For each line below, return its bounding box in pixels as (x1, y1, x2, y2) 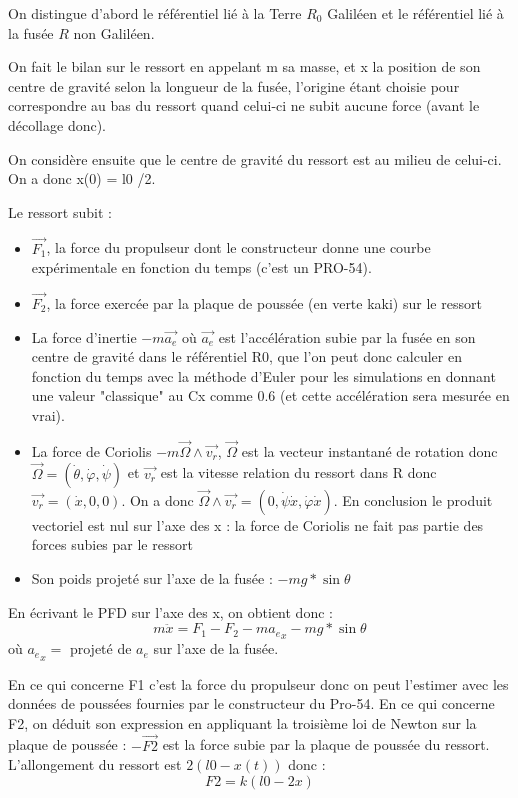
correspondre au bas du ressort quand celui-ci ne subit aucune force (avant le (8, 95, 480, 116)
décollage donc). (8, 114, 106, 135)
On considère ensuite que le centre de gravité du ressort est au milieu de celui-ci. (8, 148, 502, 169)
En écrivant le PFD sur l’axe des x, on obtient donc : (8, 601, 333, 622)
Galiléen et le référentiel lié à (327, 3, 504, 23)
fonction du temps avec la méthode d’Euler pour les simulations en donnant (31, 365, 496, 386)
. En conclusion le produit (333, 489, 493, 510)
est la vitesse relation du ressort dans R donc (160, 462, 437, 483)
